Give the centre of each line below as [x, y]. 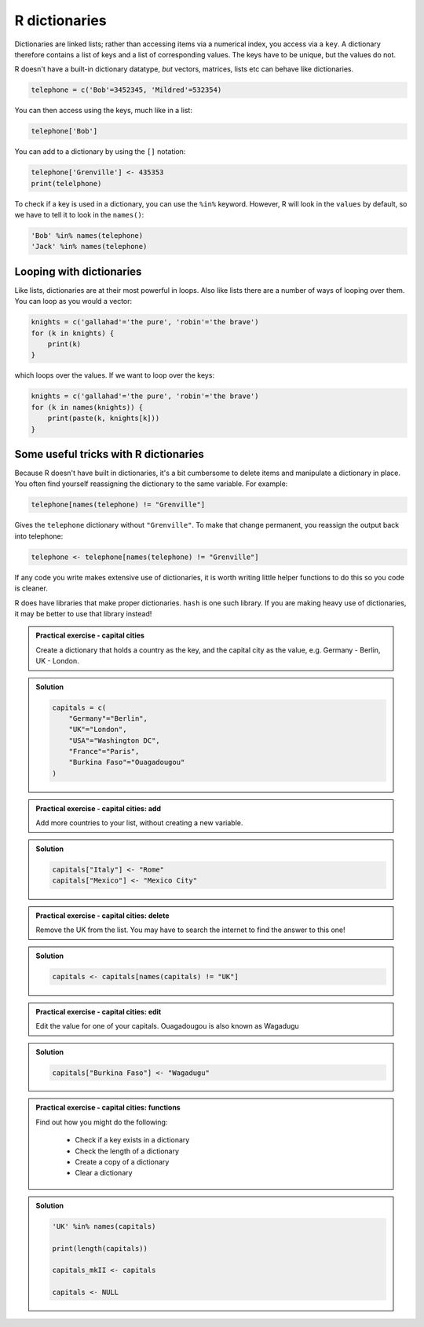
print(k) [64, 344]
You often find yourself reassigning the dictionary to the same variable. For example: [151, 484]
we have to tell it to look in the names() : [79, 215]
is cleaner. [31, 588]
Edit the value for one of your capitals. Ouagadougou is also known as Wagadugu [168, 1026]
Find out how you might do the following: [102, 1122]
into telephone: [39, 536]
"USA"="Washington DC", [114, 740]
